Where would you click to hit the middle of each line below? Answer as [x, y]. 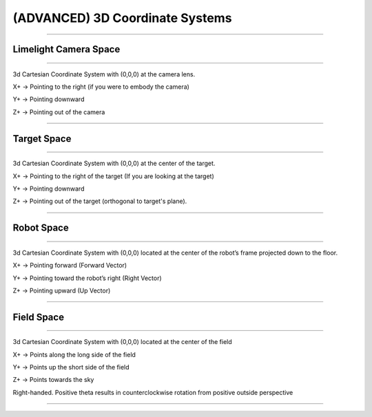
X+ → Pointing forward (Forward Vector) [70, 266]
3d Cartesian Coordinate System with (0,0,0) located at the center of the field [122, 342]
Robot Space [41, 228]
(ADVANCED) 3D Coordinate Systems [122, 18]
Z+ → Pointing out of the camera [59, 112]
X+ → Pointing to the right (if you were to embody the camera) [101, 87]
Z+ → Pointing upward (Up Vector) [62, 290]
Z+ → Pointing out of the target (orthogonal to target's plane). [100, 201]
